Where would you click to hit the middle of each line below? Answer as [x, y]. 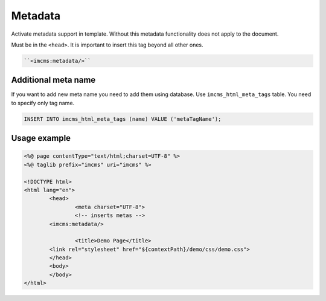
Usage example [41, 138]
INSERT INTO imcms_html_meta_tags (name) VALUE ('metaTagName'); [123, 119]
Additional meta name [53, 80]
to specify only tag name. [43, 103]
